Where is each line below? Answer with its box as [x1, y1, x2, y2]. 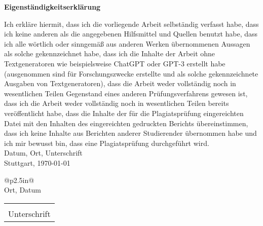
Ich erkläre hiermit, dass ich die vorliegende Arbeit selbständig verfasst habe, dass [4, 18, 259, 29]
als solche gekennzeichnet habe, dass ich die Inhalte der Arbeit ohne [4, 48, 215, 59]
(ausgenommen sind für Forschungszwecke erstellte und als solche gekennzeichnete [4, 68, 258, 79]
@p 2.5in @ [4, 174, 34, 185]
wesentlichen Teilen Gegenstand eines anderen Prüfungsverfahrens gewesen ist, [4, 88, 248, 98]
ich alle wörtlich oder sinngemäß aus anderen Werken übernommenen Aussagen [4, 38, 250, 49]
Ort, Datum [4, 184, 41, 195]
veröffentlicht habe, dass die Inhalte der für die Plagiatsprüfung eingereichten [4, 107, 244, 118]
